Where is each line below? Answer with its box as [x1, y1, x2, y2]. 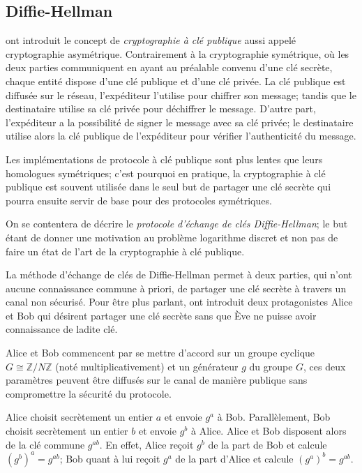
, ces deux [303, 359, 346, 373]
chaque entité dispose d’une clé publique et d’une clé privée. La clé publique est [6, 73, 346, 88]
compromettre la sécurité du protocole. [6, 386, 172, 400]
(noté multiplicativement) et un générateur [55, 359, 239, 373]
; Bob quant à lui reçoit [59, 451, 160, 465]
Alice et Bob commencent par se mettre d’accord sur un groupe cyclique [6, 345, 315, 360]
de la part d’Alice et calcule [175, 451, 294, 465]
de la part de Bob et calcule [208, 437, 327, 451]
